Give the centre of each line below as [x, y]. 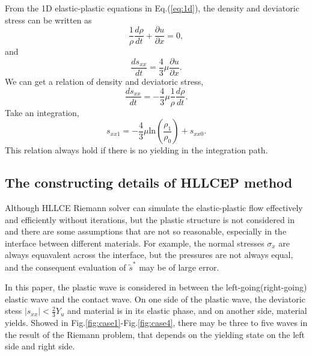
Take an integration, [42, 112]
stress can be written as [48, 20]
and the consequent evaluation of [66, 267]
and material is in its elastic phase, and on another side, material [187, 311]
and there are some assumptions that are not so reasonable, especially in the [146, 231]
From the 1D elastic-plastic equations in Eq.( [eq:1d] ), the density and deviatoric [152, 8]
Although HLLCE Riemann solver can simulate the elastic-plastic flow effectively [154, 207]
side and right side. [40, 346]
